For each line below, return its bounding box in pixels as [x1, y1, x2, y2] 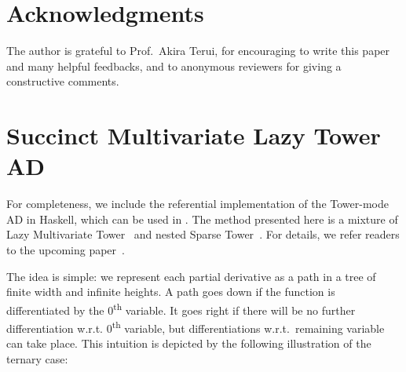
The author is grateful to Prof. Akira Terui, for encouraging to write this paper [6, 42, 390, 59]
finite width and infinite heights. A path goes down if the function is [6, 283, 335, 300]
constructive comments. [6, 73, 119, 89]
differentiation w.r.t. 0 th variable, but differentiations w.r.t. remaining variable [6, 318, 385, 336]
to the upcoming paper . [6, 242, 125, 257]
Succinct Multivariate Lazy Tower [6, 119, 381, 151]
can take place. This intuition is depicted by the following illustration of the [6, 335, 371, 352]
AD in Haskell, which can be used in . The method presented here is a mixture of [6, 210, 398, 227]
